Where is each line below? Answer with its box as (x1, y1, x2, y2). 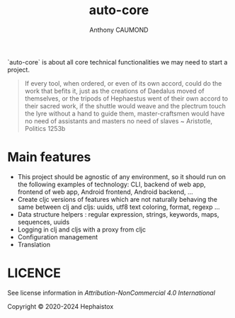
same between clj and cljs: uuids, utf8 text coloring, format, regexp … (17, 203, 221, 211)
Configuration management (17, 232, 98, 241)
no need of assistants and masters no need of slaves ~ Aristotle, (24, 116, 213, 125)
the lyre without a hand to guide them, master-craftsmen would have (24, 109, 225, 118)
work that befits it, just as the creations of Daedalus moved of (24, 86, 205, 95)
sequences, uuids (17, 217, 70, 226)
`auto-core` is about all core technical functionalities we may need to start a (7, 57, 228, 66)
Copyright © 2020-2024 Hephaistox (7, 302, 114, 310)
